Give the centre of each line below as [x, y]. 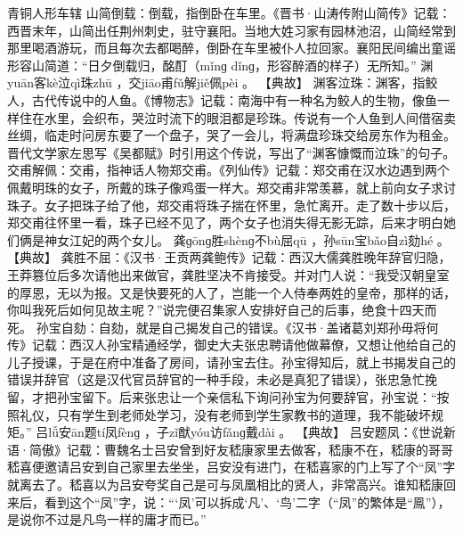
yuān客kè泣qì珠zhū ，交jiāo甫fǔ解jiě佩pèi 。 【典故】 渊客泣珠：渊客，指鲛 [223, 82]
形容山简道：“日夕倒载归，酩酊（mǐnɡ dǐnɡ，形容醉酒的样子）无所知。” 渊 [220, 65]
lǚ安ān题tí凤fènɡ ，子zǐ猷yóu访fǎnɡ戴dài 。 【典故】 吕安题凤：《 [233, 432]
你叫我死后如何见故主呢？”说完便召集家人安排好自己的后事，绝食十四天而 [222, 310]
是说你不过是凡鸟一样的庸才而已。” [107, 519]
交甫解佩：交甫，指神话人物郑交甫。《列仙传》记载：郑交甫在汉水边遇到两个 [228, 170]
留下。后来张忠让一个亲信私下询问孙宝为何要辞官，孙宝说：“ [259, 397]
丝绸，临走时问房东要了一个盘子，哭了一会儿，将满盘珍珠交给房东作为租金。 [231, 135]
